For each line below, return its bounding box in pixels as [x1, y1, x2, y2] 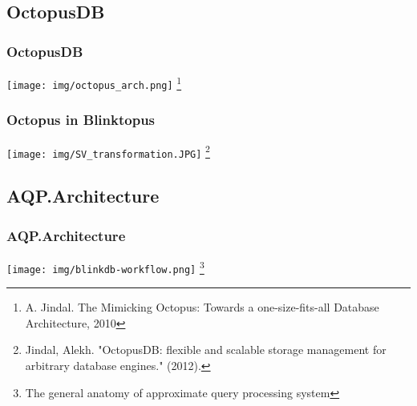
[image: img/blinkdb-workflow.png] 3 [6, 257, 204, 275]
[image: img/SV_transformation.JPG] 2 [6, 142, 210, 160]
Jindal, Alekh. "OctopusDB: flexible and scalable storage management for [25, 341, 387, 358]
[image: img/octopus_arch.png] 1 [6, 74, 182, 91]
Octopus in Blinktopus [6, 110, 156, 130]
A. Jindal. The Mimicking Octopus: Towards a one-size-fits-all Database [25, 299, 379, 316]
